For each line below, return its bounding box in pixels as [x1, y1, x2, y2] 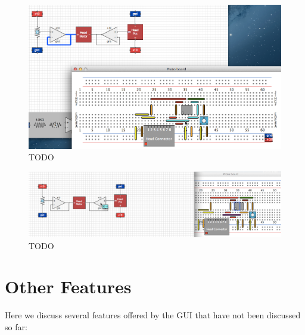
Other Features [5, 274, 132, 299]
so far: [5, 320, 27, 333]
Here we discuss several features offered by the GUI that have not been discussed [5, 309, 301, 321]
